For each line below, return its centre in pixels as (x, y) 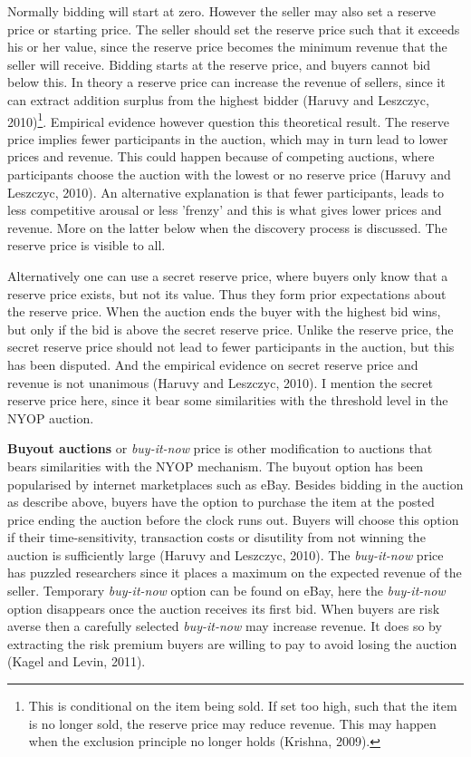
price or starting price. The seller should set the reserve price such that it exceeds (234, 29)
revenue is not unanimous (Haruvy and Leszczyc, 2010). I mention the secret (220, 382)
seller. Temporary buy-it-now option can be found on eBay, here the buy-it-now (226, 591)
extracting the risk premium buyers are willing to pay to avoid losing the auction (232, 643)
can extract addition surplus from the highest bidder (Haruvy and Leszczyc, (218, 99)
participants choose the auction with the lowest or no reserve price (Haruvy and (229, 174)
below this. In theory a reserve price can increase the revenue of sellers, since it (226, 82)
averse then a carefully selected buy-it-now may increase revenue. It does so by (225, 626)
